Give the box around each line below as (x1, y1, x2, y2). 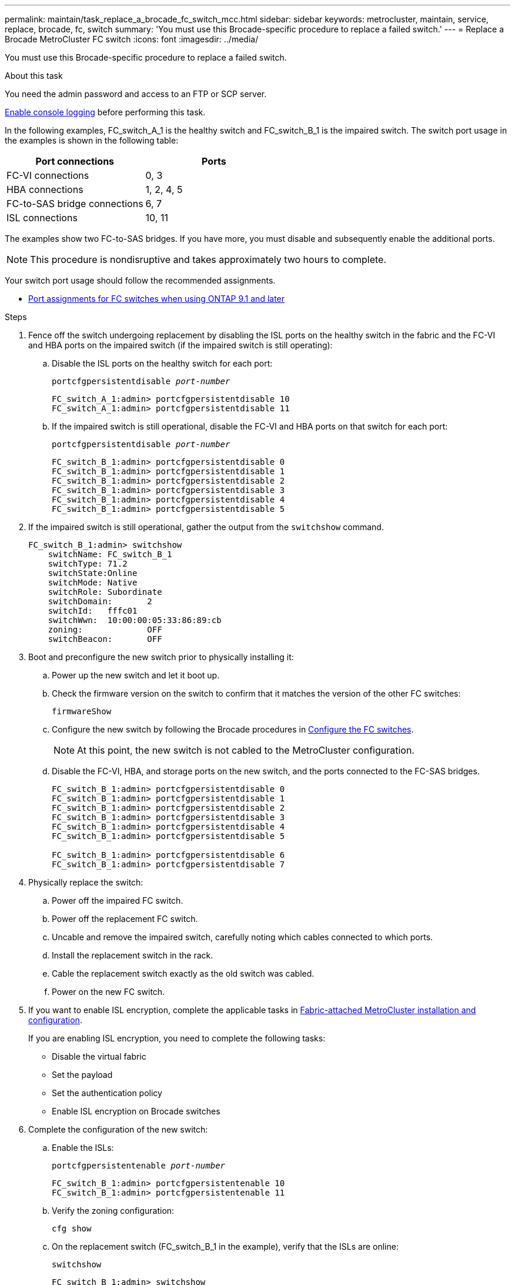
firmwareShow (52, 707, 112, 716)
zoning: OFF (48, 625, 162, 634)
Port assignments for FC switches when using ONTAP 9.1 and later (28, 294, 285, 304)
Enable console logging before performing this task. (5, 107, 206, 117)
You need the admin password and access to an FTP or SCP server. (5, 89, 267, 99)
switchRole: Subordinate (48, 587, 162, 597)
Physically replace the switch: (28, 877, 143, 887)
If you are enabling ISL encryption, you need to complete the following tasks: (28, 1033, 326, 1043)
